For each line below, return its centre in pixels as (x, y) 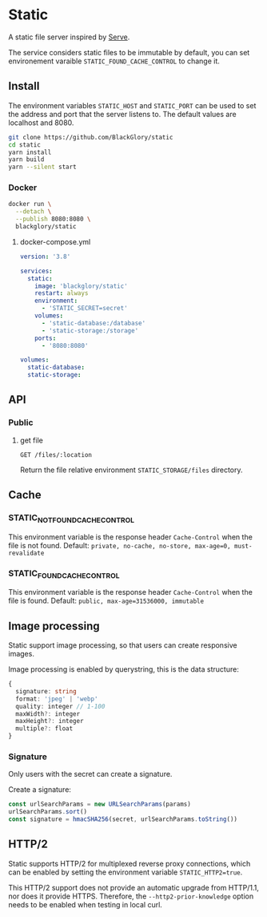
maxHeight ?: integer (50, 721)
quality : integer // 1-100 (60, 706)
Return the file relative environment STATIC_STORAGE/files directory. (131, 470)
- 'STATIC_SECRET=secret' (84, 309)
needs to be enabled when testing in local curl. (85, 904)
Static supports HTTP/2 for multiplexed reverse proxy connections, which (130, 863)
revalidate (26, 553)
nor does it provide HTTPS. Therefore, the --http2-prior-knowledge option (131, 896)
